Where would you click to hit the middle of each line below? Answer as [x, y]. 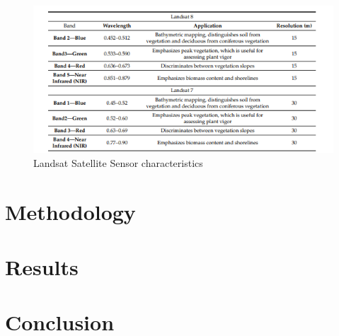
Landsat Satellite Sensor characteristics [118, 162]
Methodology [70, 211]
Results [42, 267]
